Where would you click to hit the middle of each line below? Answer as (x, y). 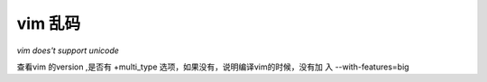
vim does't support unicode (68, 50)
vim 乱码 (49, 23)
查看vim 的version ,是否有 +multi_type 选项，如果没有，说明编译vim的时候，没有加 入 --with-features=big (213, 67)
